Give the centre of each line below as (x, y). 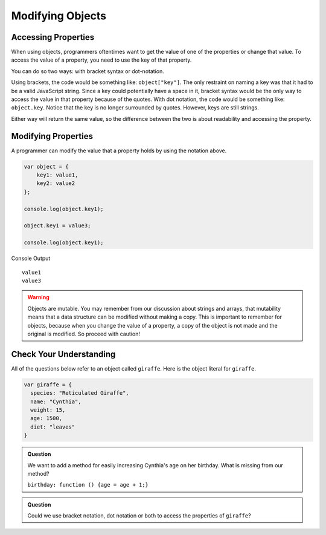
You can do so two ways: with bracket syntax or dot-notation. (88, 71)
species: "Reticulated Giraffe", (80, 393)
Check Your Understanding (63, 354)
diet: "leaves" (53, 427)
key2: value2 (56, 183)
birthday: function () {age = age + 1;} (88, 485)
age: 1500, (46, 418)
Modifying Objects (59, 16)
